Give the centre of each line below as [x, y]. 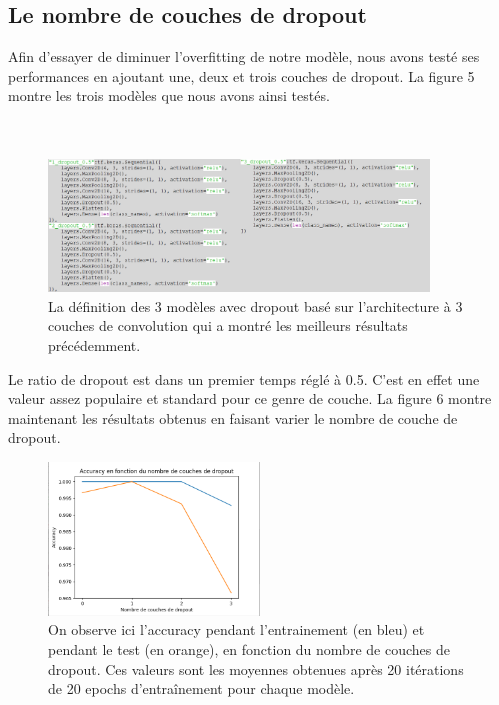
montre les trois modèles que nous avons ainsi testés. [169, 95]
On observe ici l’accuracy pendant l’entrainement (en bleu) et [236, 629]
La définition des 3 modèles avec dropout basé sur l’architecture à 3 [255, 305]
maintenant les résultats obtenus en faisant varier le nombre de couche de [233, 417]
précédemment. [94, 344]
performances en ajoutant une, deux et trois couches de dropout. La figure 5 [241, 75]
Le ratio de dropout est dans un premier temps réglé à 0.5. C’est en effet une [244, 378]
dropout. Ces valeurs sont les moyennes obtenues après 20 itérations [256, 668]
